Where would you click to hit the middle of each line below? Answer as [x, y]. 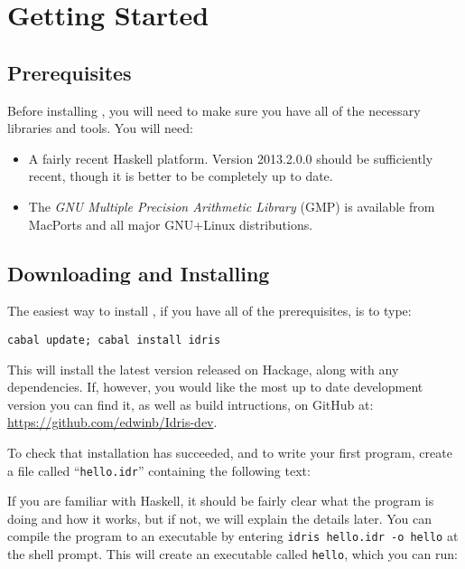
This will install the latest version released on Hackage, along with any [203, 369]
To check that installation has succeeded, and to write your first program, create [230, 452]
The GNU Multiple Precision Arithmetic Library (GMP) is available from [232, 206]
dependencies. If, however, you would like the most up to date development [215, 387]
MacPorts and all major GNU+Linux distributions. [171, 224]
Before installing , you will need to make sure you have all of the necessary [214, 110]
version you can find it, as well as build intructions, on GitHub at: [191, 404]
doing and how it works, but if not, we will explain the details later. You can [220, 518]
